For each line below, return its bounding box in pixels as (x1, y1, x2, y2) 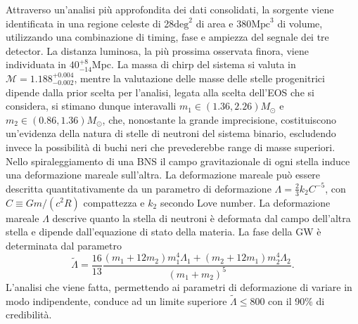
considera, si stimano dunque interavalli (6, 98, 177, 113)
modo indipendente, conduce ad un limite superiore (6, 293, 227, 308)
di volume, (277, 15, 323, 30)
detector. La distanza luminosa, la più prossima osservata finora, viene (6, 43, 309, 58)
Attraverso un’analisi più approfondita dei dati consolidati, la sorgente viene (6, 2, 334, 16)
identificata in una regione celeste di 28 (6, 15, 174, 30)
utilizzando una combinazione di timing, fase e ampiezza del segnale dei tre (6, 30, 329, 44)
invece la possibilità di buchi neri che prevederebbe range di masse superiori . (6, 139, 335, 154)
